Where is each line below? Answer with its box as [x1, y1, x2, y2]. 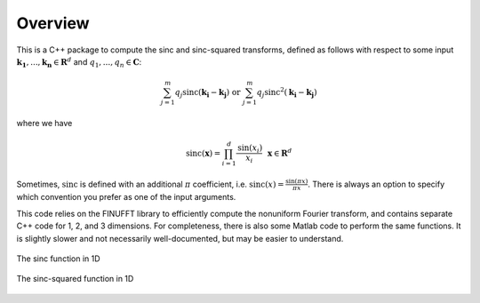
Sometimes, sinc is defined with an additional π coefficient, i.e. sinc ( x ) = [16, 179, 284, 189]
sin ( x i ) [236, 142, 263, 155]
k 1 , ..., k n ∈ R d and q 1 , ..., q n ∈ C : [16, 56, 142, 69]
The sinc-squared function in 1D [16, 274, 134, 284]
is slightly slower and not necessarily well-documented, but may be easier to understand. [16, 233, 344, 243]
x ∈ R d [267, 147, 292, 158]
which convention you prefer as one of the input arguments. [16, 192, 236, 203]
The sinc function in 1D [16, 253, 101, 264]
